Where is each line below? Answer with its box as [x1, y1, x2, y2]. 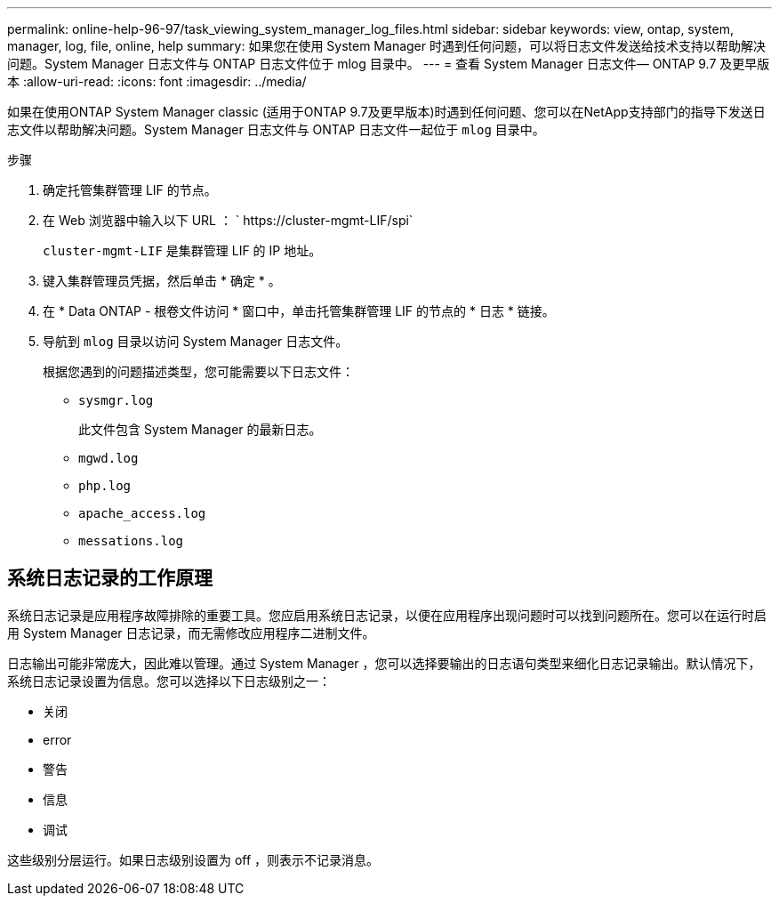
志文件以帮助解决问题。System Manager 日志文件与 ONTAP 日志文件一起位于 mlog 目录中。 [7, 122, 545, 137]
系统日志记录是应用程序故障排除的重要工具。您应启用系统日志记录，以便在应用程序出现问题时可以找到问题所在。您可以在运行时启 [7, 607, 767, 623]
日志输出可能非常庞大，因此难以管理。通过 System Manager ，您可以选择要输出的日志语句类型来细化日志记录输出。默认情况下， [7, 655, 761, 671]
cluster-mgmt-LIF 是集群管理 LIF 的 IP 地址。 [43, 243, 322, 258]
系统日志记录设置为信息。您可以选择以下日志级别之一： [7, 673, 331, 689]
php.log [78, 479, 132, 493]
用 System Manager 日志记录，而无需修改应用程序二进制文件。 [7, 625, 375, 641]
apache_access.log [78, 506, 206, 520]
